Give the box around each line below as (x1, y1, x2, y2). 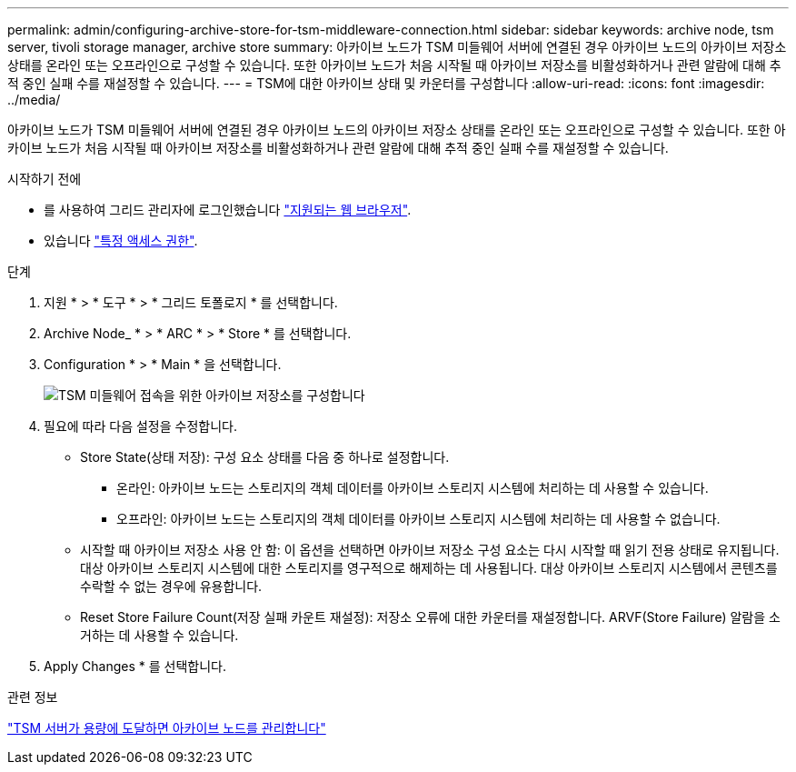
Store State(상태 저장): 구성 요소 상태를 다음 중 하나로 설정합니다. (80, 449, 450, 465)
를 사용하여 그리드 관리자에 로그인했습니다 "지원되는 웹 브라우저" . (44, 202, 412, 217)
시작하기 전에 (7, 171, 82, 186)
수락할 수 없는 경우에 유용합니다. (80, 578, 263, 594)
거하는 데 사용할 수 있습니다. (80, 627, 239, 643)
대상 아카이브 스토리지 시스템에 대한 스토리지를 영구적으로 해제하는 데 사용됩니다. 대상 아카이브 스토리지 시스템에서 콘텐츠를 (80, 560, 778, 576)
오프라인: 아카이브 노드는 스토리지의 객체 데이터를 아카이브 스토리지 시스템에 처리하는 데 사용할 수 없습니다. (116, 511, 721, 526)
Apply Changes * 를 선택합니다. (44, 658, 226, 674)
